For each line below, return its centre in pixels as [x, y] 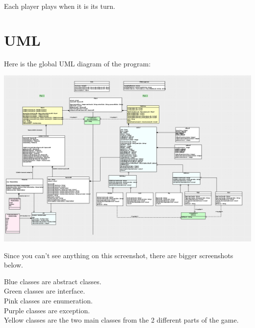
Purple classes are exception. [47, 310]
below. [13, 265]
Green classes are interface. [45, 291]
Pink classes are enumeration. [48, 300]
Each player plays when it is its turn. [60, 6]
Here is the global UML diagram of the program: [77, 63]
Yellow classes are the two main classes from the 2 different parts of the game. [121, 320]
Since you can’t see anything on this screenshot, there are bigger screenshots [119, 255]
